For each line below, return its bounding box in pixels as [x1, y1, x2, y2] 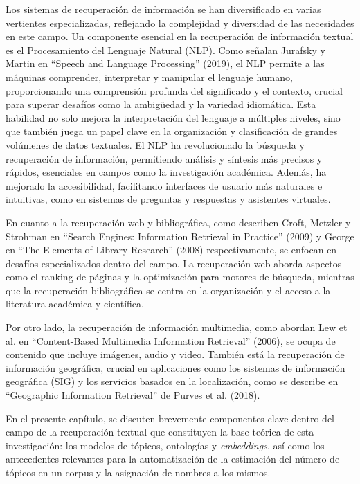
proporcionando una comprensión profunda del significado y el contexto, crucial [6, 83, 343, 98]
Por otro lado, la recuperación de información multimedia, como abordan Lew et [6, 320, 348, 334]
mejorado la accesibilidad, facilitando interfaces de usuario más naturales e [6, 178, 323, 192]
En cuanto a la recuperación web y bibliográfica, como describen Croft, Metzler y [6, 215, 351, 229]
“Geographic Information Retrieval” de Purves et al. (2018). [6, 388, 260, 402]
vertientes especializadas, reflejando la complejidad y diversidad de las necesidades [6, 15, 354, 30]
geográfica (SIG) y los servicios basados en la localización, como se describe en [6, 374, 339, 388]
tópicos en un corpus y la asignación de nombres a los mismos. [6, 465, 271, 479]
